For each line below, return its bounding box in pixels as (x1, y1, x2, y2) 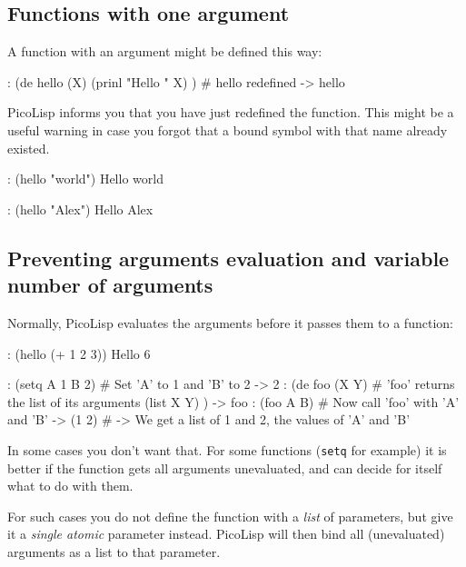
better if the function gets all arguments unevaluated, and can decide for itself (7, 458, 442, 477)
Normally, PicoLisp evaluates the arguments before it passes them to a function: (7, 313, 453, 332)
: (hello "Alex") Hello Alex (7, 199, 154, 218)
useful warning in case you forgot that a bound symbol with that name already (7, 120, 448, 139)
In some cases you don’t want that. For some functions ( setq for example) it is (7, 440, 447, 459)
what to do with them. (7, 476, 134, 495)
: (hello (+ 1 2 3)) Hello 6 (7, 343, 151, 363)
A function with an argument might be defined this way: (7, 42, 322, 61)
